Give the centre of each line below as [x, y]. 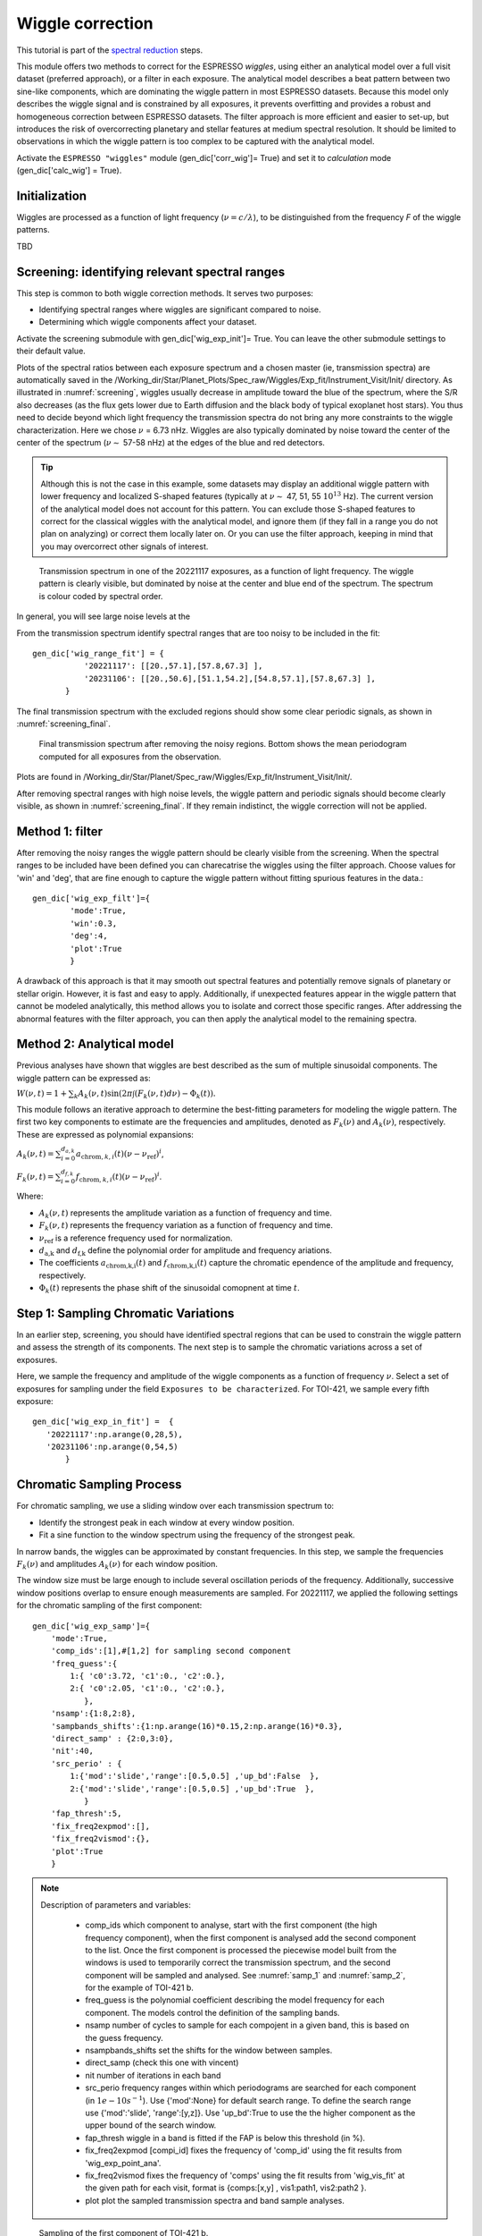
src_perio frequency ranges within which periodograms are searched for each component [251, 2088]
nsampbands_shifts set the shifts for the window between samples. [209, 2050]
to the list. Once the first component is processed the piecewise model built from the [241, 1950]
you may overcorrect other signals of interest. [125, 546]
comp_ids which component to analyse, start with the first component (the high [231, 1925]
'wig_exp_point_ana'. [123, 2163]
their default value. [51, 351]
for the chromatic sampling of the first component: [109, 1605]
